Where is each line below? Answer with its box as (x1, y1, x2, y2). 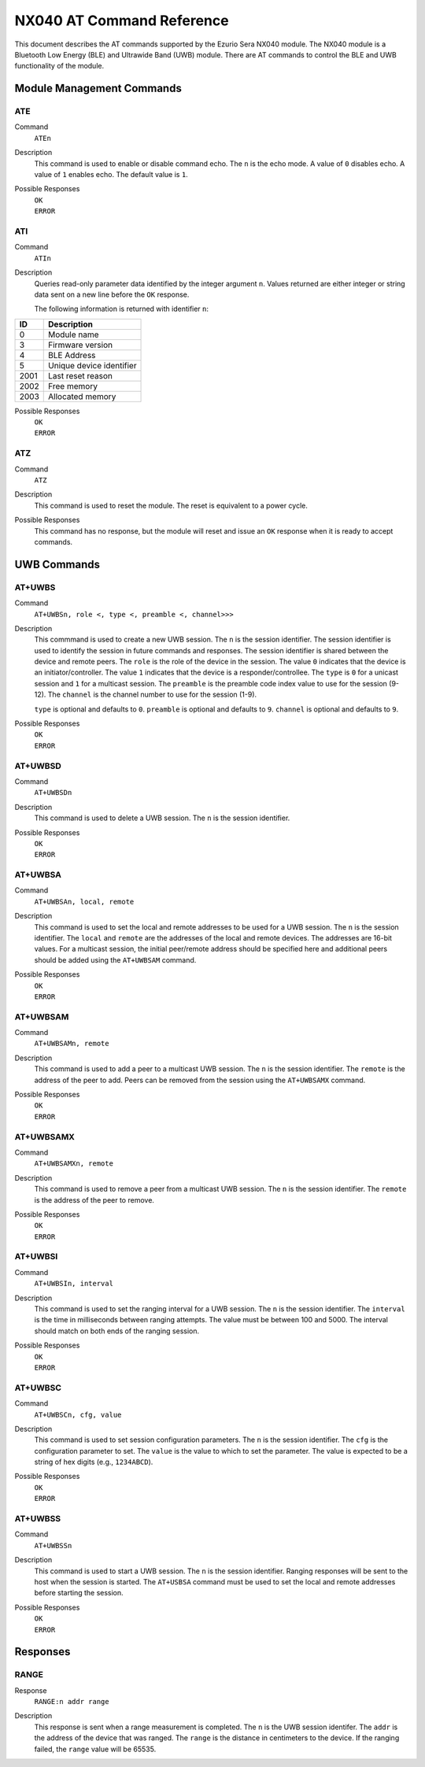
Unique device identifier (48, 360, 137, 371)
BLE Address (48, 349, 96, 360)
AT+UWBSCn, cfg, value (34, 1410, 122, 1419)
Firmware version (48, 339, 113, 350)
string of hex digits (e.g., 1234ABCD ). (34, 1457, 153, 1467)
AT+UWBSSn (34, 1541, 72, 1550)
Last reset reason (48, 370, 113, 381)
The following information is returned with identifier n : (34, 304, 209, 314)
